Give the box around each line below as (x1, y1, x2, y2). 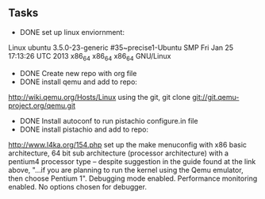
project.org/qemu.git (8, 101, 76, 110)
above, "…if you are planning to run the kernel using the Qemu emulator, (8, 165, 244, 174)
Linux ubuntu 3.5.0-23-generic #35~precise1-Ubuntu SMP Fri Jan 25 (8, 43, 234, 52)
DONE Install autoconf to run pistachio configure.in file (19, 116, 198, 125)
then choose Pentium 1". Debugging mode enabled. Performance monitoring (8, 174, 258, 183)
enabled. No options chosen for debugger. (8, 182, 147, 191)
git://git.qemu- (191, 92, 240, 101)
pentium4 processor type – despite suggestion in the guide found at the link (8, 156, 256, 166)
